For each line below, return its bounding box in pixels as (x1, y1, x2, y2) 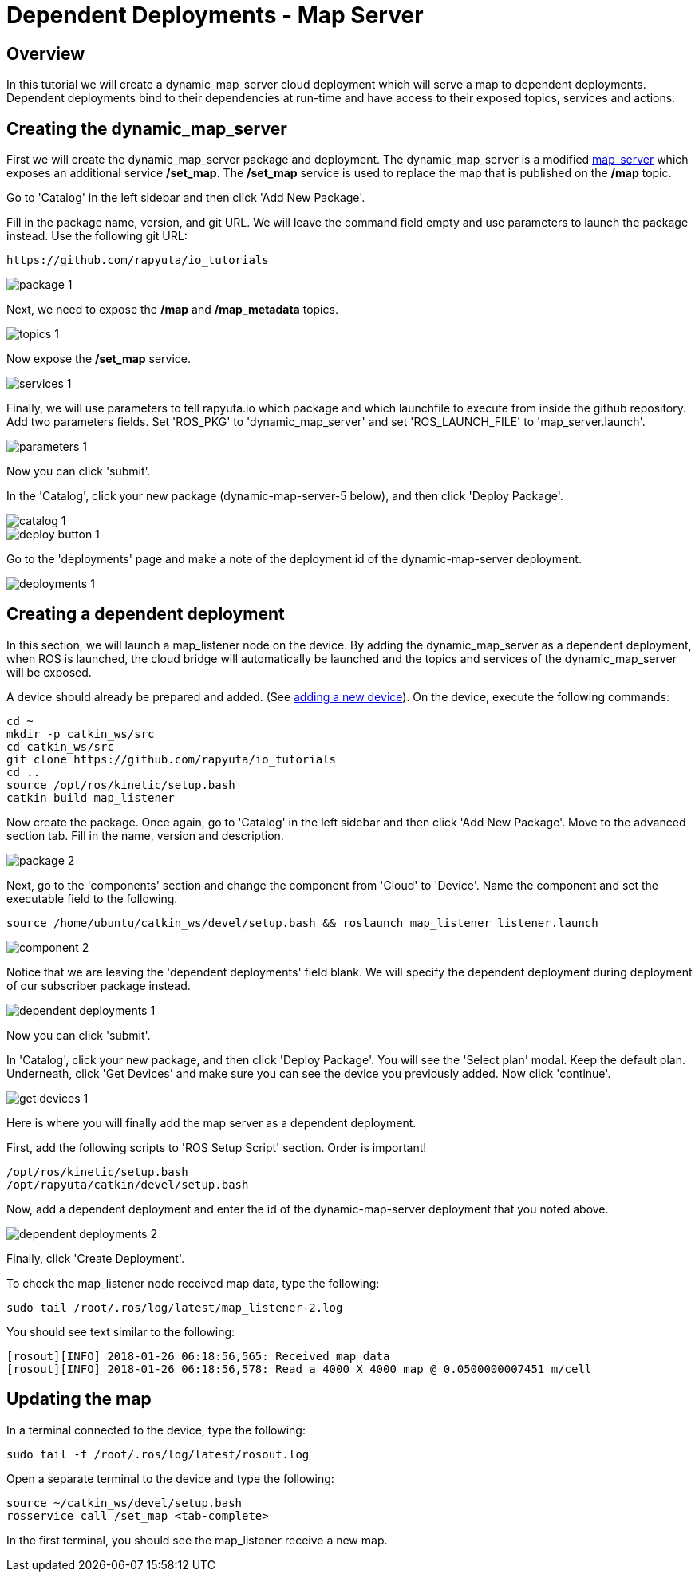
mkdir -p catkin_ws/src (6, 727, 155, 740)
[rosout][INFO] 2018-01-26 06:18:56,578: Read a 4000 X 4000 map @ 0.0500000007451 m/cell (6, 1362, 592, 1375)
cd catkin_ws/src (6, 740, 114, 753)
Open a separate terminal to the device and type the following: (6, 1471, 334, 1485)
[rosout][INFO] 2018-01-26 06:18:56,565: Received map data (6, 1349, 390, 1363)
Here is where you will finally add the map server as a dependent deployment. (6, 1115, 417, 1130)
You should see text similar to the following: (6, 1324, 235, 1339)
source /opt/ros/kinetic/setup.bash (6, 778, 235, 791)
